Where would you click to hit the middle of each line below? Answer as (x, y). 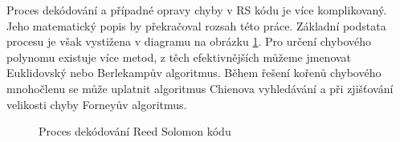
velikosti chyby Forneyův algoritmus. (97, 104)
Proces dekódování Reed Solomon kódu (135, 131)
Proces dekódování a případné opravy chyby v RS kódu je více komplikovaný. (197, 10)
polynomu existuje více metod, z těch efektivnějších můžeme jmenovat (179, 57)
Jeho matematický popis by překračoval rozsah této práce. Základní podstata (196, 25)
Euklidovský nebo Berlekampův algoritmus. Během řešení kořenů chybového (194, 73)
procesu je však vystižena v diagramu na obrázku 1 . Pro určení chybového (189, 41)
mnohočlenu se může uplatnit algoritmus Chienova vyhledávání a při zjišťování (200, 88)
